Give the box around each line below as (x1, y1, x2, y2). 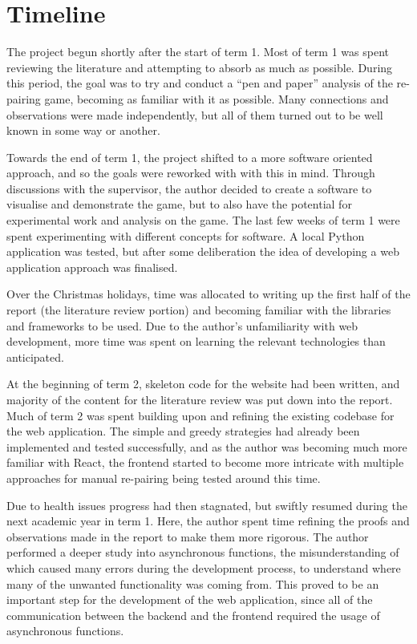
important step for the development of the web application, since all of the (6, 591, 373, 608)
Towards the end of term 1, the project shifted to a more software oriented (6, 148, 373, 165)
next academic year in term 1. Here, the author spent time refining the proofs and (6, 512, 410, 529)
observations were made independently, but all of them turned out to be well (6, 106, 383, 123)
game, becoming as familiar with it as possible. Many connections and (44, 90, 389, 107)
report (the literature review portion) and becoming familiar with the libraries (6, 302, 391, 318)
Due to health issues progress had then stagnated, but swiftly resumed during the (6, 496, 407, 513)
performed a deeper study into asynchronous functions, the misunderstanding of (6, 544, 399, 561)
